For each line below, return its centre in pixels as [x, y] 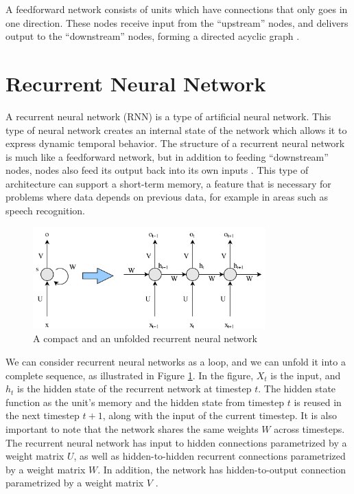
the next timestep [43, 415]
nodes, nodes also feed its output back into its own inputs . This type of [157, 170]
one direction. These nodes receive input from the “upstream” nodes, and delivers [177, 22]
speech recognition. [46, 211]
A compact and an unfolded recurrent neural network [145, 338]
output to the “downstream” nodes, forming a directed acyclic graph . [153, 36]
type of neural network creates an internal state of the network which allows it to [176, 130]
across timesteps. [309, 429]
